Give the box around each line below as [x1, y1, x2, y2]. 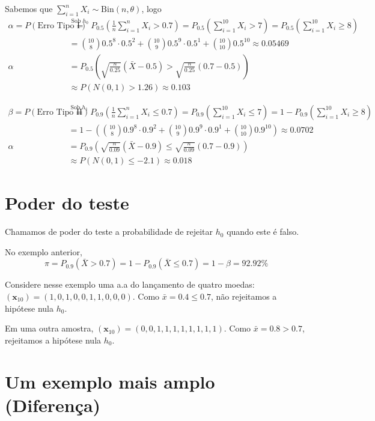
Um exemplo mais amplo [5, 369, 215, 393]
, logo [141, 2, 162, 14]
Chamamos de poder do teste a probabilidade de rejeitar [5, 225, 213, 238]
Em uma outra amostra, [5, 322, 94, 335]
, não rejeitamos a [210, 289, 277, 302]
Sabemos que [5, 2, 53, 14]
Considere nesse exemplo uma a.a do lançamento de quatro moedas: [5, 278, 255, 291]
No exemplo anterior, [5, 245, 82, 258]
